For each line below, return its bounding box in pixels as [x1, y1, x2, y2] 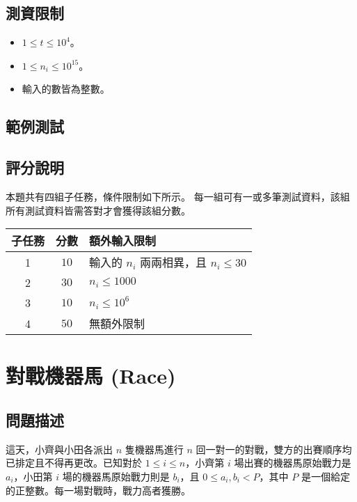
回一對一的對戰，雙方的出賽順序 [196, 441, 342, 456]
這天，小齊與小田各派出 [6, 441, 113, 456]
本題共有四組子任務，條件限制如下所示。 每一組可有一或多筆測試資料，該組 [6, 189, 350, 203]
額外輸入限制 [89, 233, 157, 249]
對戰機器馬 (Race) [6, 361, 176, 390]
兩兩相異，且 [140, 254, 207, 271]
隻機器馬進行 [125, 441, 184, 456]
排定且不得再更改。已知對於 [15, 455, 142, 470]
